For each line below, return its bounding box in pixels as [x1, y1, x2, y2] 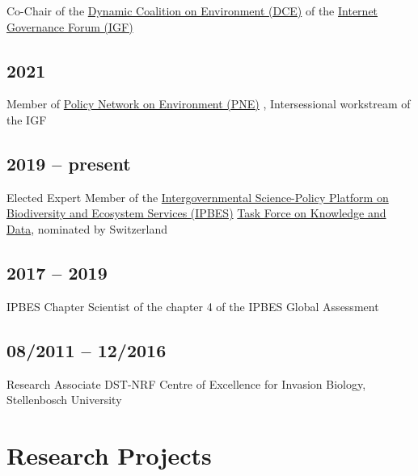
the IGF [6, 111, 47, 128]
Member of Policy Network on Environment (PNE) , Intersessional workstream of [6, 95, 411, 112]
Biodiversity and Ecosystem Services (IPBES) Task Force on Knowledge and [6, 204, 386, 221]
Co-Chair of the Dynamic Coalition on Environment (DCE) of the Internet [6, 2, 378, 19]
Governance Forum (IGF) [6, 18, 133, 35]
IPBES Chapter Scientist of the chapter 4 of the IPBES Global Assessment [6, 297, 379, 314]
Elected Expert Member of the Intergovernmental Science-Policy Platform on [6, 188, 389, 205]
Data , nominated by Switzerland [6, 220, 167, 237]
